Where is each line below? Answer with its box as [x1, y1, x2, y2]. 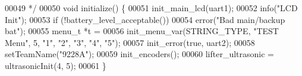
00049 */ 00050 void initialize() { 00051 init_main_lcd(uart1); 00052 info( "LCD [5, 2, 298, 14]
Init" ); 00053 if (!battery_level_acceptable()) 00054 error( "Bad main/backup [5, 13, 285, 25]
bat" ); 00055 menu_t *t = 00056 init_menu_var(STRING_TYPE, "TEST [5, 25, 279, 37]
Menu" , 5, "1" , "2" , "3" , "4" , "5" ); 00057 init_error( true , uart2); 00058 [5, 36, 255, 48]
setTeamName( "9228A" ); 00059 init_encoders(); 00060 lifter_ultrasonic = [5, 48, 274, 60]
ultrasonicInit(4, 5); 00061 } [5, 59, 106, 71]
